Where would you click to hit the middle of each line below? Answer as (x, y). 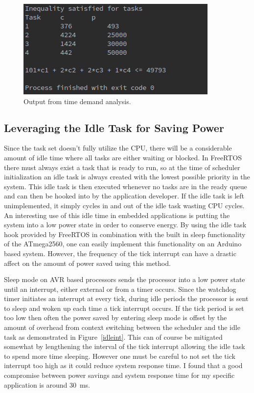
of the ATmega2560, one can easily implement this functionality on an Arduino (123, 244)
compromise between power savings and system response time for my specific (119, 375)
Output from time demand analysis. (77, 101)
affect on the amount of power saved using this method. (87, 263)
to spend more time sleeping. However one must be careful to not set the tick (120, 356)
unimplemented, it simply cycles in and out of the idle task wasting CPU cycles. (124, 205)
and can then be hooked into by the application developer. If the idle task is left (124, 196)
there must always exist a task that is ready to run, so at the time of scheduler (122, 167)
